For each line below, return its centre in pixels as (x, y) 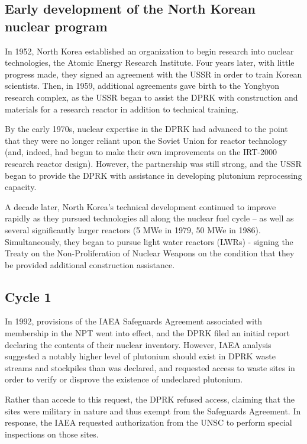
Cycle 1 (28, 296)
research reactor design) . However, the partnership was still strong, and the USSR (153, 163)
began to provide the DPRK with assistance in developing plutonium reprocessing (153, 175)
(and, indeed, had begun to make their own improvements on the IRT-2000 (141, 152)
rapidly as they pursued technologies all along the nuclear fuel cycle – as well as (149, 218)
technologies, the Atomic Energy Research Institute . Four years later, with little (150, 62)
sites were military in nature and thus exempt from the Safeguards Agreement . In (153, 411)
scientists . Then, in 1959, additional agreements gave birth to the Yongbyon (142, 86)
